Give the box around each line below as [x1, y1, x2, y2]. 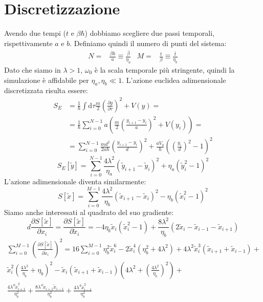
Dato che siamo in [4, 64, 61, 75]
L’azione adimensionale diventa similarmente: [4, 176, 146, 187]
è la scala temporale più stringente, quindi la [94, 64, 235, 75]
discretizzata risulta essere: [4, 85, 88, 96]
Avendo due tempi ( [4, 28, 66, 38]
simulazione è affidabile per [4, 74, 89, 85]
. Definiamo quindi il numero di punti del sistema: [70, 37, 227, 48]
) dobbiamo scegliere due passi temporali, [84, 28, 215, 38]
